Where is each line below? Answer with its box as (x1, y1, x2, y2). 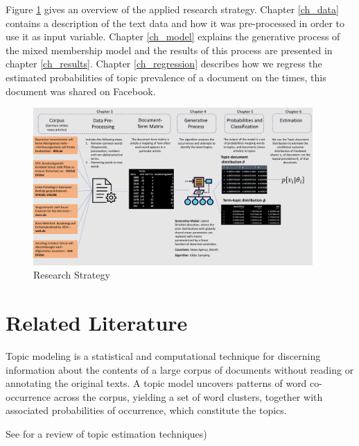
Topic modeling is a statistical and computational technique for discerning (6, 349, 321, 363)
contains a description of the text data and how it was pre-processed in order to (6, 15, 345, 30)
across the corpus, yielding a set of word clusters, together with (53, 389, 323, 404)
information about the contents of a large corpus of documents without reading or (6, 362, 354, 377)
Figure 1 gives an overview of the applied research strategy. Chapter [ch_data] (6, 2, 339, 16)
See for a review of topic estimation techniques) (6, 427, 207, 440)
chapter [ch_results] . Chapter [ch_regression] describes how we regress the (6, 56, 322, 71)
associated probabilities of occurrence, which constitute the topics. (6, 403, 287, 418)
